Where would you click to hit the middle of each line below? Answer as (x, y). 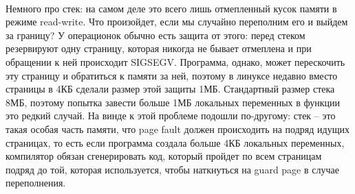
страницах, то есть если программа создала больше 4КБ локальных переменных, (175, 142)
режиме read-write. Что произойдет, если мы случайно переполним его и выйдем (177, 22)
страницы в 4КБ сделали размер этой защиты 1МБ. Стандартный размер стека (170, 89)
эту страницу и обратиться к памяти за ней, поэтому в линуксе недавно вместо (172, 75)
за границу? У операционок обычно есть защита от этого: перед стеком (155, 35)
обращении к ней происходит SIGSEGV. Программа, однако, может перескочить (175, 61)
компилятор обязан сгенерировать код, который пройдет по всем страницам (164, 156)
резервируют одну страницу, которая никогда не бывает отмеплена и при (159, 48)
